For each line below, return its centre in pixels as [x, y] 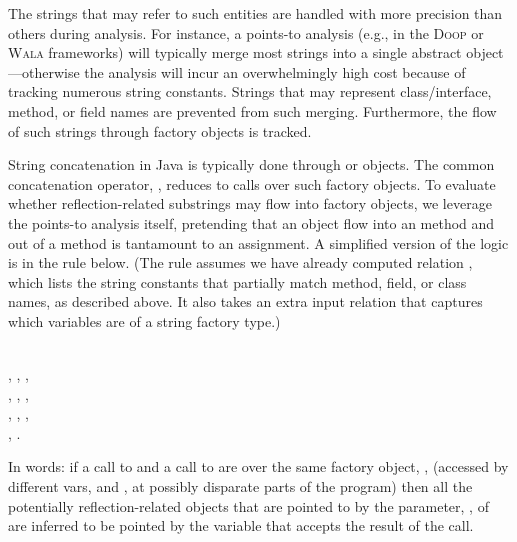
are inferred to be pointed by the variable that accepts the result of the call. [241, 525]
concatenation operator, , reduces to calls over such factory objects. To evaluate [252, 183]
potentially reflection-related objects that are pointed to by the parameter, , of [248, 505]
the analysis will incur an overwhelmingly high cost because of [275, 71]
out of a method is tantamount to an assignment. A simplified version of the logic [258, 242]
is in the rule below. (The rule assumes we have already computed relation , [240, 262]
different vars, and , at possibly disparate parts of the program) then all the [240, 486]
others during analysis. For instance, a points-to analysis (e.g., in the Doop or [246, 32]
